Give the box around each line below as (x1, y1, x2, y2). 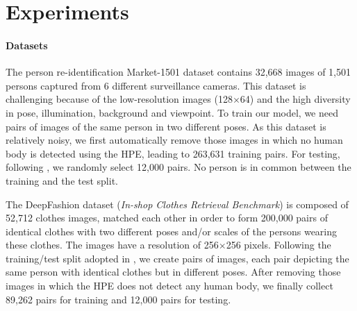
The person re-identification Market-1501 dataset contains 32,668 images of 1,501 (6, 65, 351, 79)
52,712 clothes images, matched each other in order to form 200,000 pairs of (6, 210, 328, 225)
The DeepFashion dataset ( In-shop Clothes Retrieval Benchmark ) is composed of (6, 196, 349, 211)
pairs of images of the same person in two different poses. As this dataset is (6, 119, 326, 133)
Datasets (6, 37, 48, 52)
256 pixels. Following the (226, 237, 331, 252)
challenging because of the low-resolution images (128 (6, 92, 233, 106)
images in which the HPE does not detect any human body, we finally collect (6, 278, 333, 293)
